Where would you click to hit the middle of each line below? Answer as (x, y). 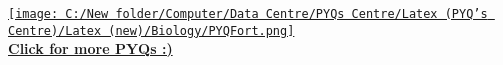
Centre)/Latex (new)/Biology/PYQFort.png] (151, 30)
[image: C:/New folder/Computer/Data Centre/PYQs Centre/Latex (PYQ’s (248, 14)
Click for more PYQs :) (90, 48)
